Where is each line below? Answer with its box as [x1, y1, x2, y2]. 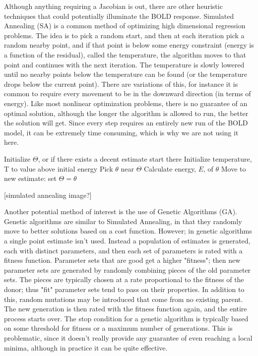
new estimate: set [4, 173, 57, 183]
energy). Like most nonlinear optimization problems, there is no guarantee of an [4, 98, 248, 108]
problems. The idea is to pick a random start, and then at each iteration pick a [4, 30, 245, 40]
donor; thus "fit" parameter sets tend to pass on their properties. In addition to [4, 284, 245, 295]
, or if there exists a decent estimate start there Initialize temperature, [38, 153, 252, 164]
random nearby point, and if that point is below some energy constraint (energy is [4, 40, 254, 50]
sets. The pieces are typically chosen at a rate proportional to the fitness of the [4, 274, 244, 285]
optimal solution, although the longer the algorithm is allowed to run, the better [4, 108, 249, 118]
